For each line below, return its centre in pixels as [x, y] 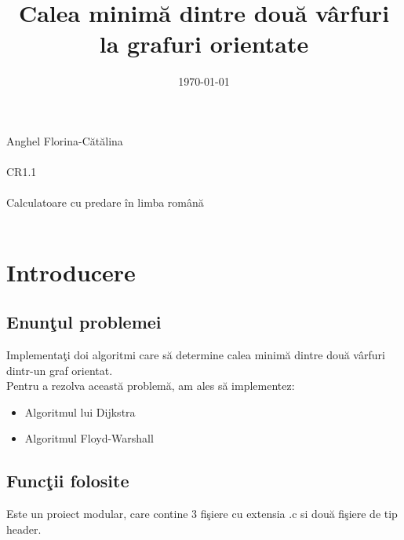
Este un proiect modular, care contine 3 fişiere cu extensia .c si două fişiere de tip [202, 514]
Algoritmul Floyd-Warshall [89, 438]
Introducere [71, 272]
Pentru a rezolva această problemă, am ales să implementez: [151, 386]
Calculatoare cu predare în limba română [105, 202]
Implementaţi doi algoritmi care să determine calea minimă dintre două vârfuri [196, 355]
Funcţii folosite [68, 481]
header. [24, 529]
